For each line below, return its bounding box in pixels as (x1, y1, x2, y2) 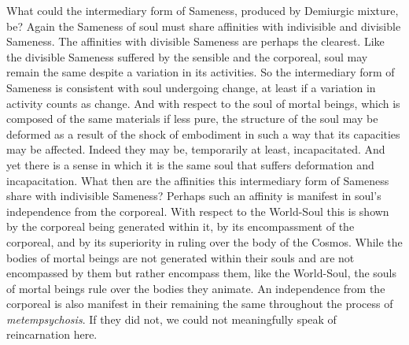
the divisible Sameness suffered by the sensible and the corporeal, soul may (6, 48, 368, 65)
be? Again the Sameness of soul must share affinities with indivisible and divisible (6, 17, 401, 34)
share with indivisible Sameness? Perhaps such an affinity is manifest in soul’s (6, 187, 381, 204)
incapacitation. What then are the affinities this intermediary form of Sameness (6, 172, 389, 188)
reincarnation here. (6, 326, 98, 343)
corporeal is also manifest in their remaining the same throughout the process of (6, 295, 393, 312)
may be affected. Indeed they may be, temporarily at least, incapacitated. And (6, 141, 385, 158)
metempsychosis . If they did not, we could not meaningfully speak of (6, 310, 337, 327)
